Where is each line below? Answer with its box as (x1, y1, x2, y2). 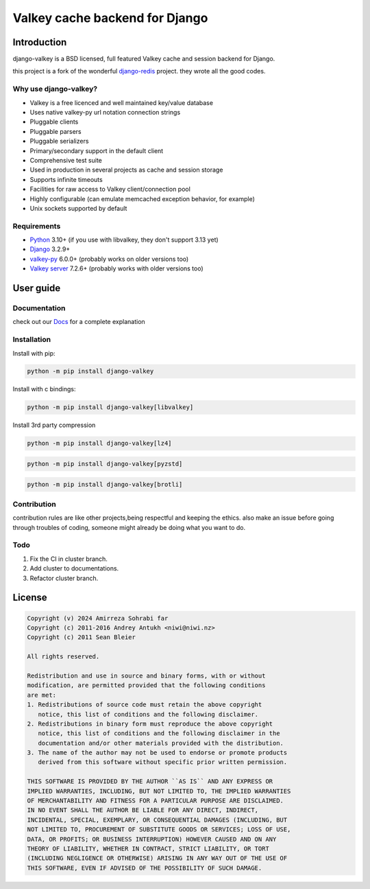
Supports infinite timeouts (29, 175, 103, 183)
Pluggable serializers (29, 137, 89, 146)
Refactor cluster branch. (29, 574, 99, 582)
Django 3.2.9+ (29, 245, 71, 253)
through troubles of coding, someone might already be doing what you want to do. (12, 523, 246, 531)
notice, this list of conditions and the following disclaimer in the (38, 730, 280, 737)
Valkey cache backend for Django (12, 10, 208, 25)
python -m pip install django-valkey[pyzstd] (27, 460, 183, 467)
